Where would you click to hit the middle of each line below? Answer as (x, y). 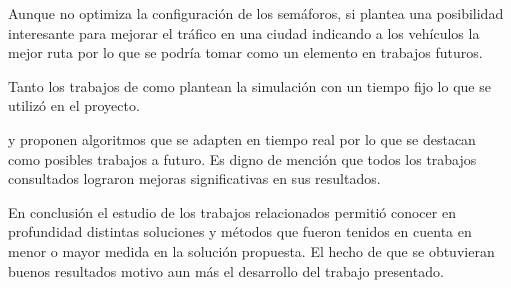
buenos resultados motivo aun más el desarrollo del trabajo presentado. (226, 270)
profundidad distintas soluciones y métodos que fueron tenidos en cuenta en (240, 231)
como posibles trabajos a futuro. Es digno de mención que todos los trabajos (242, 158)
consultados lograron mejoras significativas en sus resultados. (194, 178)
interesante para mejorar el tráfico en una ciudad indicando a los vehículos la (244, 32)
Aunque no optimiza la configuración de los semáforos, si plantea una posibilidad (256, 13)
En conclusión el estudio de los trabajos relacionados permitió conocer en (232, 211)
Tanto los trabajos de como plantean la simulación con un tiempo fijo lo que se (249, 85)
